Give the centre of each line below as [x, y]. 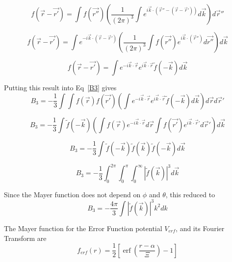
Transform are [25, 238]
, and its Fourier [200, 228]
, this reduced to [190, 194]
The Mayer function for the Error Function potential [83, 228]
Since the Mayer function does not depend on [72, 194]
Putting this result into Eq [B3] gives [60, 87]
